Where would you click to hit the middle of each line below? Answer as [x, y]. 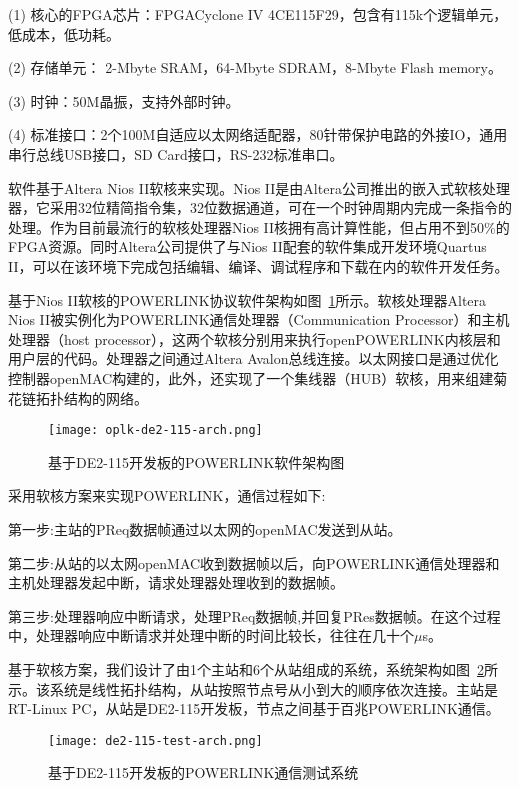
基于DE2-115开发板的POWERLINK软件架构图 [196, 461]
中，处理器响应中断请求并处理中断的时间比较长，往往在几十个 [211, 635]
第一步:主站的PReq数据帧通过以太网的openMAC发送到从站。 [205, 528]
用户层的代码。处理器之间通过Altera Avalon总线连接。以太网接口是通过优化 [253, 358]
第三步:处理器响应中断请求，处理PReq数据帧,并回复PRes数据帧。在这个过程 [254, 615]
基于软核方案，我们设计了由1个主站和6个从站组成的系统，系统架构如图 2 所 [253, 668]
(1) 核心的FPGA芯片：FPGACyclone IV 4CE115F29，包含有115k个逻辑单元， [258, 14]
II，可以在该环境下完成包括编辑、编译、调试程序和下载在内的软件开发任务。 [258, 265]
